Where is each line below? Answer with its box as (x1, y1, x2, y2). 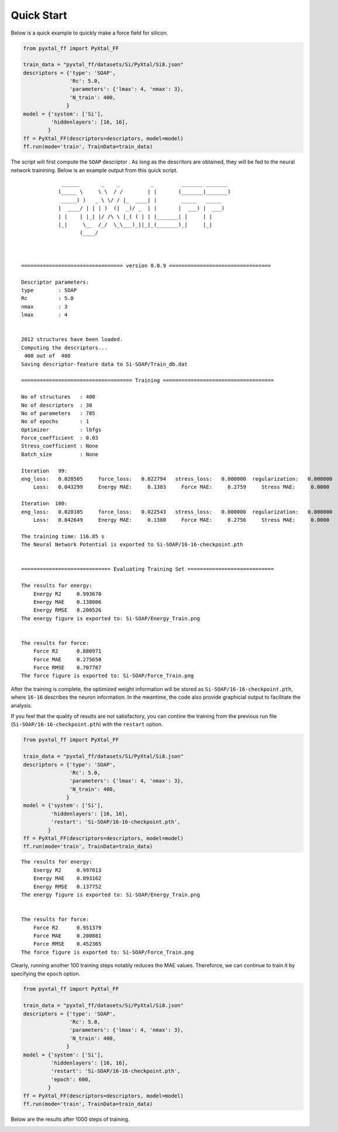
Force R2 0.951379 (33, 924, 102, 931)
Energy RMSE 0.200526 (33, 607, 102, 614)
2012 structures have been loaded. (21, 336, 123, 343)
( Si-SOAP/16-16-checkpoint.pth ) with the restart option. (11, 721, 163, 728)
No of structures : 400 (21, 393, 96, 400)
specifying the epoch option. (11, 970, 81, 977)
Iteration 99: (21, 467, 68, 474)
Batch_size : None (21, 451, 99, 457)
